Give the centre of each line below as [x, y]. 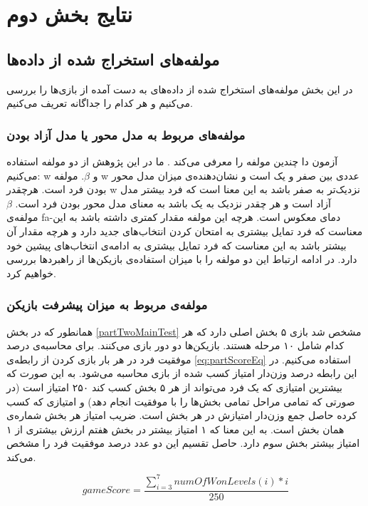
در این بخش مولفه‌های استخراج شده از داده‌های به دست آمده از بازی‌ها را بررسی [180, 89]
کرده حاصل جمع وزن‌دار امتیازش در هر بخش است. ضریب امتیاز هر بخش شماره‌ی [182, 415]
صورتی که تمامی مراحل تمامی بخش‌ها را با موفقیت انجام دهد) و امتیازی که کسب [181, 401]
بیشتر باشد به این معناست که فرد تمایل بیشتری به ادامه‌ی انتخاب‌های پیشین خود [177, 245]
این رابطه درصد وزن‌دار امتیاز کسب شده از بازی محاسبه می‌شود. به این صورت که [182, 373]
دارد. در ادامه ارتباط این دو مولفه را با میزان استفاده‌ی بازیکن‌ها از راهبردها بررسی [182, 259]
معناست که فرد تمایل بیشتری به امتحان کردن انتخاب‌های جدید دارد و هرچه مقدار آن [185, 231]
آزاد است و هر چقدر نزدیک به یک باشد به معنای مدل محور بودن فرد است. [173, 203]
